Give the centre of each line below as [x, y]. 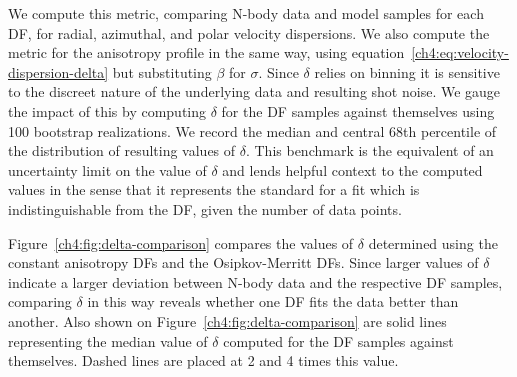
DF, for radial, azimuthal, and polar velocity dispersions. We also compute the [249, 32]
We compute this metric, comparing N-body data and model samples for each [246, 13]
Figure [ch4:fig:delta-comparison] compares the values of [181, 242]
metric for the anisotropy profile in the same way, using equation [206, 52]
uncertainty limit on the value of [107, 169]
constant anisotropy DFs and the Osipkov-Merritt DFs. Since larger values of [243, 262]
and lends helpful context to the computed [352, 169]
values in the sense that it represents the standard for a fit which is [214, 189]
